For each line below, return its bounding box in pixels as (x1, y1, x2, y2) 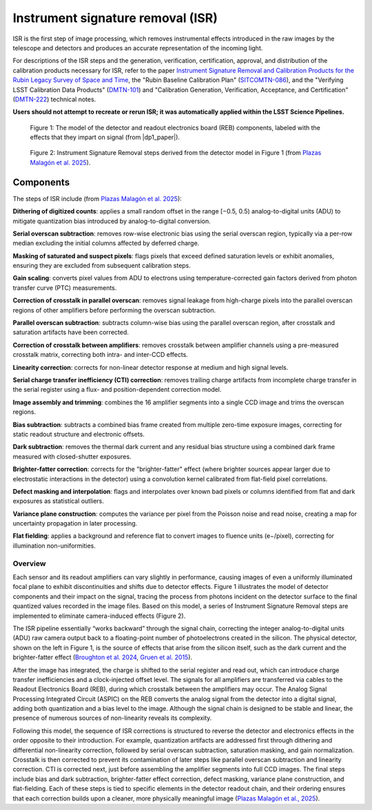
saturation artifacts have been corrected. (12, 328, 129, 337)
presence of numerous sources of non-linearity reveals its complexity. (12, 714, 212, 723)
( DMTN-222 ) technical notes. (12, 95, 96, 103)
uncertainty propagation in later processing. (12, 519, 138, 528)
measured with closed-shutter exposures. (12, 452, 132, 461)
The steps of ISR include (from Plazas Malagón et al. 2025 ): (12, 194, 182, 202)
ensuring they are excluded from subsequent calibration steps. (12, 262, 191, 270)
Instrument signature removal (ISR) (12, 10, 218, 25)
